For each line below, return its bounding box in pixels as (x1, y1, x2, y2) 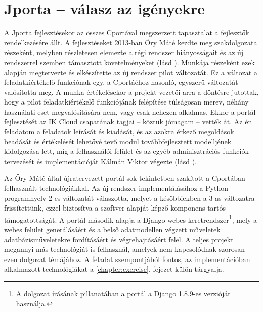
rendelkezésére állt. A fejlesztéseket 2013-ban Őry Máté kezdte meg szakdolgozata (4, 37, 257, 47)
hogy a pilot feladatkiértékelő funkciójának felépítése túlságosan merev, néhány (4, 96, 249, 107)
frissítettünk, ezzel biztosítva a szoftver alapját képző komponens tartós (4, 202, 226, 213)
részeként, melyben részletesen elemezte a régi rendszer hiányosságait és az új (4, 47, 244, 58)
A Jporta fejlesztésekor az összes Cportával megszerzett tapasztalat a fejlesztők (4, 27, 249, 38)
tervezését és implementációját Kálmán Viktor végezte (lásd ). (4, 155, 197, 166)
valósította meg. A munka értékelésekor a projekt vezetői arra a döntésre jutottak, (4, 86, 259, 97)
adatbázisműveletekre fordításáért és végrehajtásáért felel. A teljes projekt (4, 234, 234, 244)
